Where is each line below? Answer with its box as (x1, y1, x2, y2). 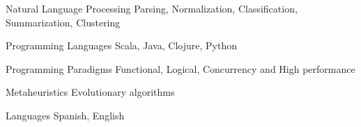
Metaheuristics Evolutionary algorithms (6, 85, 175, 99)
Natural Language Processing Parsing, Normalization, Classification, (6, 1, 298, 15)
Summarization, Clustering (6, 15, 121, 29)
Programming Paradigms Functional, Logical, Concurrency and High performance (6, 61, 355, 76)
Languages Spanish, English (6, 108, 125, 122)
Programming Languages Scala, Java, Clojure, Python (6, 38, 237, 53)
